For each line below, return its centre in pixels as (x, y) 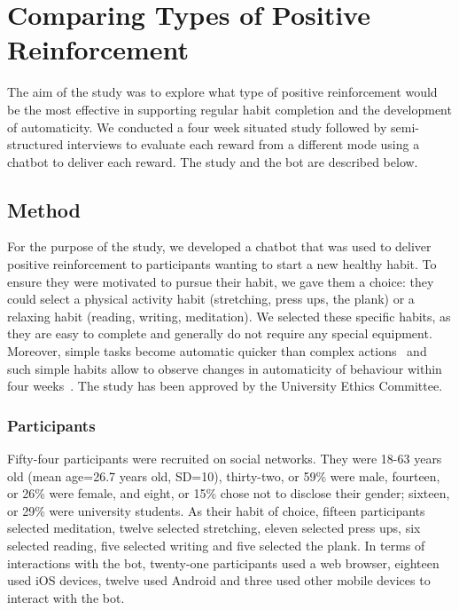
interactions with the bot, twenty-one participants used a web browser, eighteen (223, 562)
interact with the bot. (66, 597)
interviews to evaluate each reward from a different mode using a (243, 144)
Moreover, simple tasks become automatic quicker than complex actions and (217, 351)
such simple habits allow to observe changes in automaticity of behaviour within (225, 368)
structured (35, 144)
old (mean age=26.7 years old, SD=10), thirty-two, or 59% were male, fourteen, (224, 475)
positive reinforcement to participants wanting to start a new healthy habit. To (222, 264)
